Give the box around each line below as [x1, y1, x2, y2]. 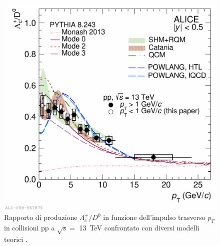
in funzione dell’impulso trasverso [103, 212, 205, 222]
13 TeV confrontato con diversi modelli [79, 222, 199, 232]
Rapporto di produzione [4, 212, 77, 222]
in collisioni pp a [4, 222, 55, 232]
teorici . [4, 233, 27, 244]
